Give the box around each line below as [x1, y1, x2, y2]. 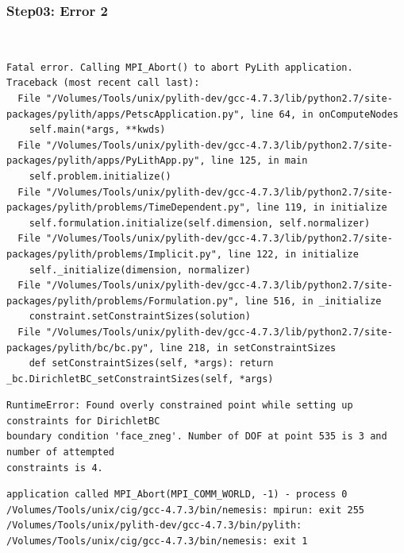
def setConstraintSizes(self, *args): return [29, 358, 274, 369]
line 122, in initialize [228, 248, 359, 260]
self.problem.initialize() [29, 170, 171, 182]
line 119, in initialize [256, 202, 387, 214]
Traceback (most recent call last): [6, 77, 200, 89]
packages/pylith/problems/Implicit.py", [6, 248, 223, 260]
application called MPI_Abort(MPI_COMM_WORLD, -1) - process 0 [6, 489, 348, 501]
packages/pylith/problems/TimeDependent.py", [6, 202, 251, 214]
